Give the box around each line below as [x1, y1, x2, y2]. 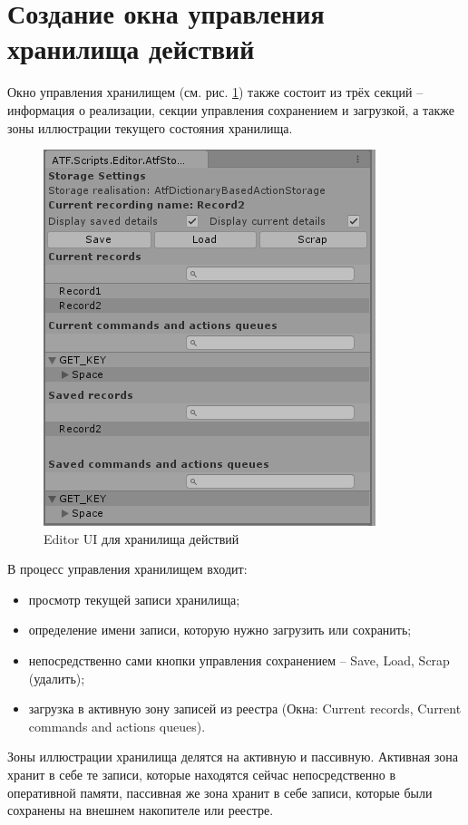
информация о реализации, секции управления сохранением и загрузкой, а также [7, 100, 455, 119]
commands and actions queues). [28, 716, 206, 735]
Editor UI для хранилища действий [44, 529, 239, 548]
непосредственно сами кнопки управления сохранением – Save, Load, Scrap [28, 651, 450, 670]
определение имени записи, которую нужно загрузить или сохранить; [28, 620, 412, 639]
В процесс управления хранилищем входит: [7, 559, 248, 578]
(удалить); [28, 668, 85, 687]
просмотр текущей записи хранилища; [28, 589, 240, 608]
